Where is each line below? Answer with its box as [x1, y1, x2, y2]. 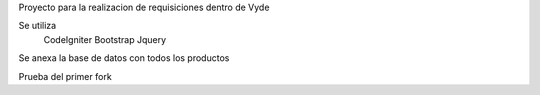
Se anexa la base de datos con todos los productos [18, 52, 230, 64]
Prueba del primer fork [18, 70, 112, 82]
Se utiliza [18, 20, 57, 32]
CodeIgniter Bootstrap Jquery [43, 33, 167, 45]
